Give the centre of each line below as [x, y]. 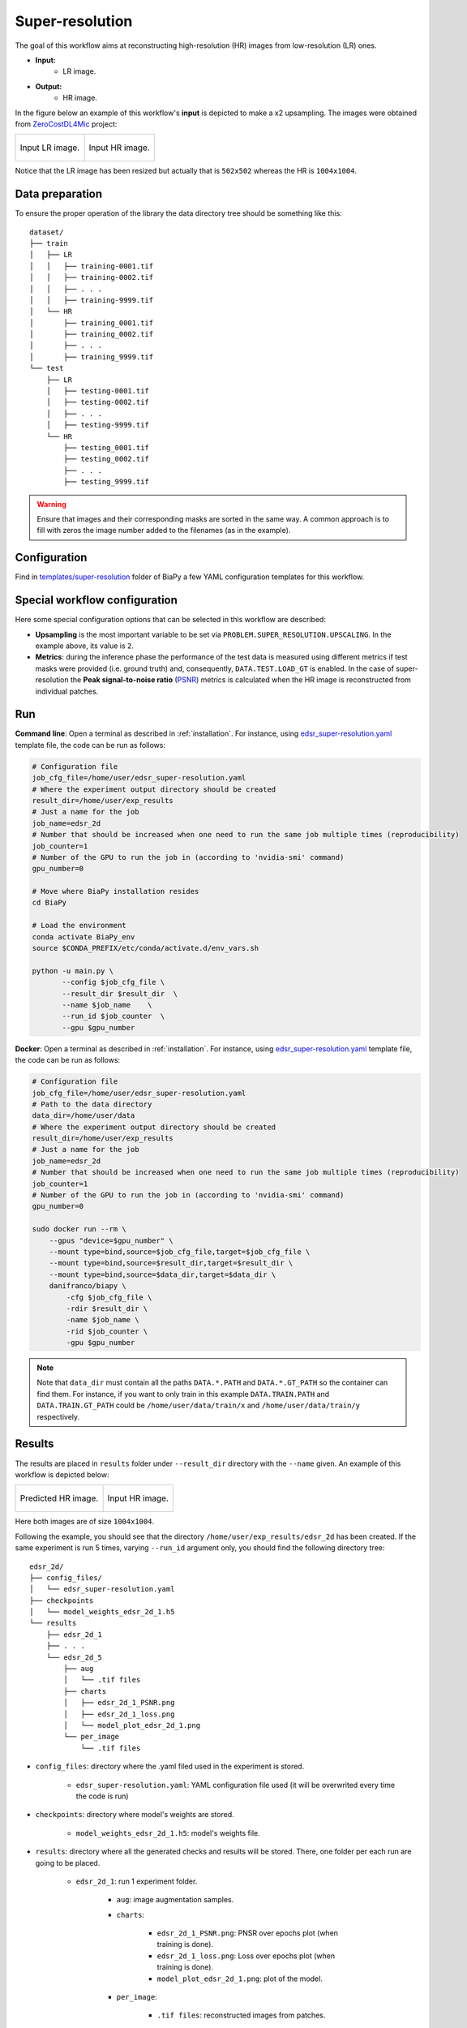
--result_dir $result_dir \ [120, 993]
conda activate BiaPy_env [84, 937]
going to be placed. [68, 1863]
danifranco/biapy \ [88, 1286]
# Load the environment [79, 926]
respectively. [58, 1416]
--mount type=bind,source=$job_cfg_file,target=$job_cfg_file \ [180, 1252]
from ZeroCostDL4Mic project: [66, 124]
